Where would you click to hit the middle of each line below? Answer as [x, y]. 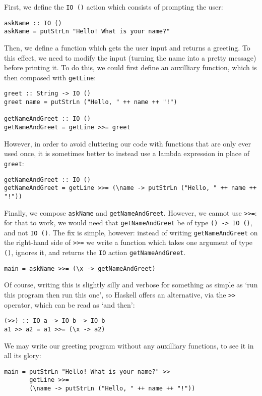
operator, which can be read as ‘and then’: [70, 304]
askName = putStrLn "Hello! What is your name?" [87, 32]
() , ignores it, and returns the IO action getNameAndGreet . [95, 252]
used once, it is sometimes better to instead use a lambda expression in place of [127, 153]
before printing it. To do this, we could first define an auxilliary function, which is [130, 67]
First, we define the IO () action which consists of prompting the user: [114, 7]
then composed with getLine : [50, 77]
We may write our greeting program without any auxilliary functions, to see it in [129, 345]
